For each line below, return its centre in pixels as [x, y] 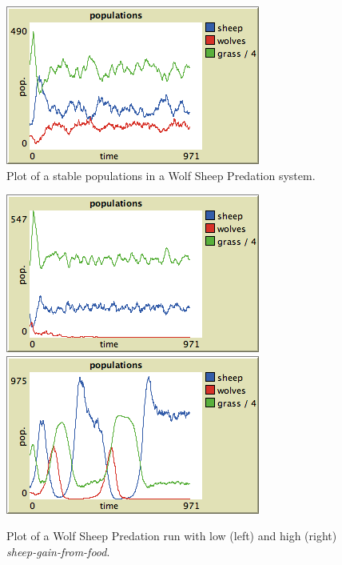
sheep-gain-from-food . [58, 551]
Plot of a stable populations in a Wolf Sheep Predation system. [161, 175]
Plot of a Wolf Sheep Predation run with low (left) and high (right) [172, 536]
